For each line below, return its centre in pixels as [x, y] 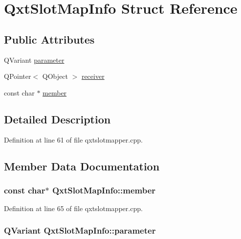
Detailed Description [57, 119]
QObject [55, 76]
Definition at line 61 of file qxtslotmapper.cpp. [73, 139]
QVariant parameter [34, 60]
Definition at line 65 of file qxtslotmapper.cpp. [73, 208]
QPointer [18, 76]
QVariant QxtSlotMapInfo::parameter [80, 230]
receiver [93, 76]
